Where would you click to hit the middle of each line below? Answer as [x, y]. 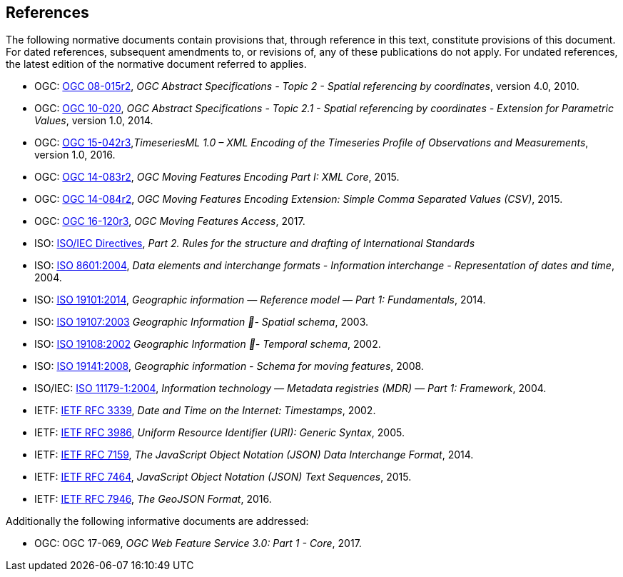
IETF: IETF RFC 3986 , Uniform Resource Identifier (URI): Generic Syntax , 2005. [219, 433]
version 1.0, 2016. [75, 155]
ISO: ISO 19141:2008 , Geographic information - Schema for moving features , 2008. [229, 366]
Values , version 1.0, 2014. [94, 121]
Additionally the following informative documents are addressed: [157, 521]
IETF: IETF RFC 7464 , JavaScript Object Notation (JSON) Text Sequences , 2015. [223, 477]
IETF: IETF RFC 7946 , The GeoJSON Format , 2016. [153, 499]
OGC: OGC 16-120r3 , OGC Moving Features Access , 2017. [170, 221]
